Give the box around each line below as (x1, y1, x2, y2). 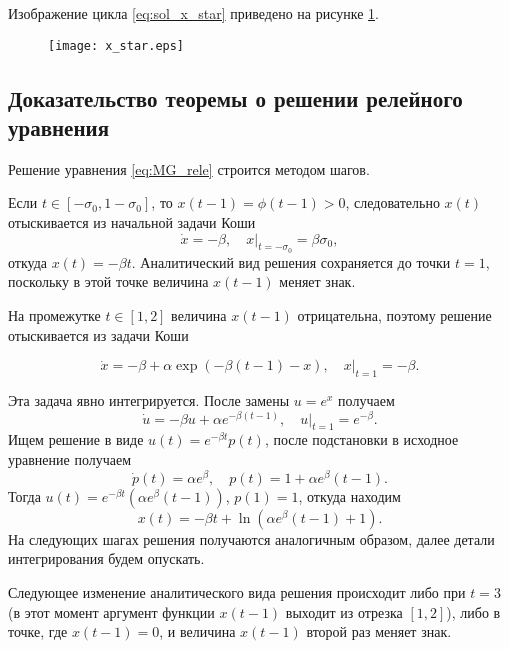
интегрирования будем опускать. (8, 548, 205, 569)
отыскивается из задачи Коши (8, 324, 189, 345)
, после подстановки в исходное (264, 429, 459, 450)
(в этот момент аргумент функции (8, 601, 215, 622)
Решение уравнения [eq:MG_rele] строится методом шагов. (8, 158, 370, 179)
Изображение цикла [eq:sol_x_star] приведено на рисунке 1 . (8, 3, 379, 23)
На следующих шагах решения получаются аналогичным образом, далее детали (8, 528, 495, 549)
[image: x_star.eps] (48, 38, 185, 53)
